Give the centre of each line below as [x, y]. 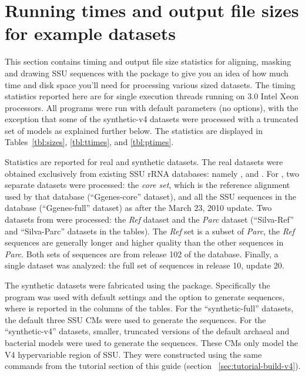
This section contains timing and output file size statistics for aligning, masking [148, 61]
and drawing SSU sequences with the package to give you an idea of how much [147, 73]
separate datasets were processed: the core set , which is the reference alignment [148, 185]
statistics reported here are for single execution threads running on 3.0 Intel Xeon [152, 96]
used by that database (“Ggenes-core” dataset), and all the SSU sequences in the [151, 196]
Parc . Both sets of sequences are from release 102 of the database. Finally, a [142, 254]
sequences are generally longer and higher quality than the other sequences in [144, 242]
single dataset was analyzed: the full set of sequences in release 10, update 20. [145, 265]
